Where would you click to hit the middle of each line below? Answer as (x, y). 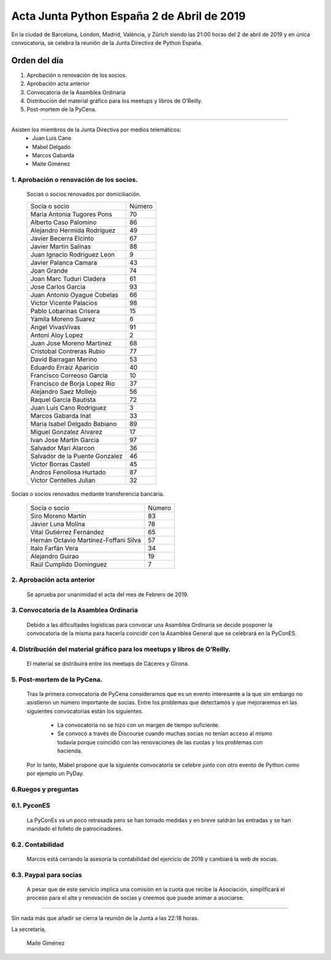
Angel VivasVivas (55, 327)
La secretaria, (29, 929)
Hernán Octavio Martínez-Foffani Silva (86, 540)
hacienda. (70, 751)
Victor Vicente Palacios (64, 303)
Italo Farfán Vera (55, 548)
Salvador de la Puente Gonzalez (76, 456)
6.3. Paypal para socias (47, 875)
